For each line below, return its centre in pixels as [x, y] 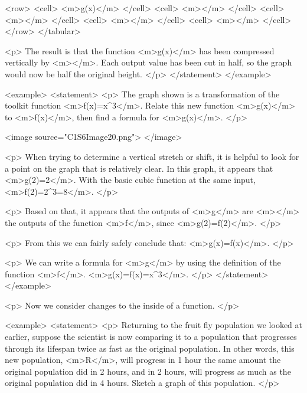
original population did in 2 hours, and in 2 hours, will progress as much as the [148, 371]
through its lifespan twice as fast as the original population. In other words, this [150, 348]
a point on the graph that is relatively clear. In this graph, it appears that [139, 168]
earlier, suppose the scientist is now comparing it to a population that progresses [151, 337]
